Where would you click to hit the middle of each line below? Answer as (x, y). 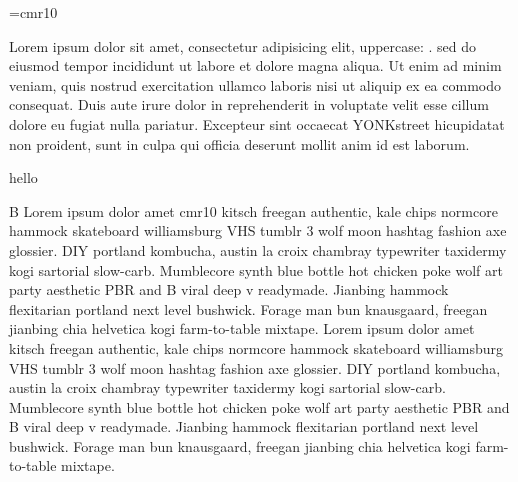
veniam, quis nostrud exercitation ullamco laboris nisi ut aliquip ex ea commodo (255, 84)
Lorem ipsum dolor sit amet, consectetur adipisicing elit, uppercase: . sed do (243, 45)
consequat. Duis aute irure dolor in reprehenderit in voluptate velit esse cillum (249, 104)
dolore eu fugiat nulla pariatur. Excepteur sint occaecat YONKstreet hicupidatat (257, 123)
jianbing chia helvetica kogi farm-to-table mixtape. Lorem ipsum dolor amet (242, 328)
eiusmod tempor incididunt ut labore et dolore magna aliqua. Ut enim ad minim (255, 65)
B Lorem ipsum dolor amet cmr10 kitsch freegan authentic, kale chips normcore (253, 210)
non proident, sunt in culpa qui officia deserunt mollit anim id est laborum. (239, 143)
